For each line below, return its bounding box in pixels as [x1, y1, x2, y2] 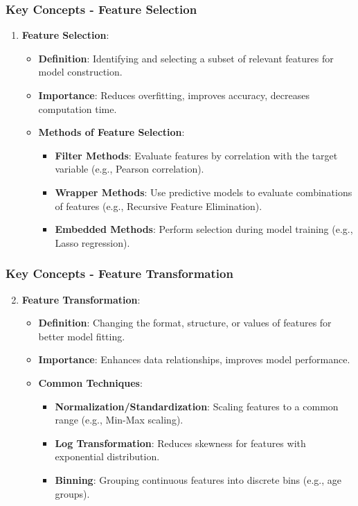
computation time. [38, 101, 117, 116]
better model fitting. [38, 329, 125, 343]
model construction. [38, 64, 123, 79]
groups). [55, 486, 90, 500]
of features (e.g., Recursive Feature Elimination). [55, 198, 262, 213]
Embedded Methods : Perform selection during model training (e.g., [55, 222, 353, 236]
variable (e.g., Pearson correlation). [55, 162, 204, 176]
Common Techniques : [38, 375, 143, 390]
